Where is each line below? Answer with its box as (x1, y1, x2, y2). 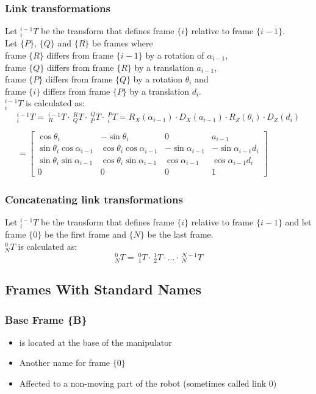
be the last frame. (147, 228, 214, 241)
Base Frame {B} (5, 312, 87, 327)
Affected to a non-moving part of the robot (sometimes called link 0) (19, 377, 277, 390)
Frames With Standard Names (5, 280, 202, 299)
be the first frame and (44, 228, 126, 241)
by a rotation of (145, 48, 204, 61)
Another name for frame (19, 356, 110, 369)
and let (285, 216, 312, 228)
